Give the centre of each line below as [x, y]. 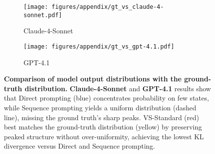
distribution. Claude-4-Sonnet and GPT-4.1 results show [118, 88]
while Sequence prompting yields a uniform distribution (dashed [100, 107]
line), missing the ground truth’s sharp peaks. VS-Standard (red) [102, 117]
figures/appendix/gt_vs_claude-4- [108, 7]
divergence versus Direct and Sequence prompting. [80, 146]
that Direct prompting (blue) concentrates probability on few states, [107, 98]
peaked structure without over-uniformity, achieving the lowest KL [104, 136]
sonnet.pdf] [43, 15]
